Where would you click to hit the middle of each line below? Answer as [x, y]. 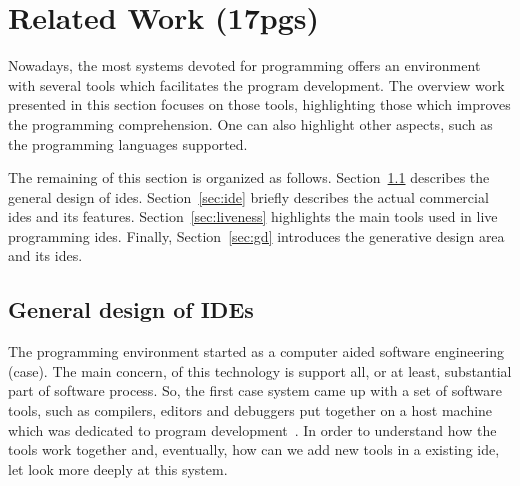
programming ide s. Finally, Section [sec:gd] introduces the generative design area [256, 235]
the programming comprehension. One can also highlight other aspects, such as [250, 123]
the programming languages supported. [128, 143]
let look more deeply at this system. [118, 468]
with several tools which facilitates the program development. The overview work [256, 84]
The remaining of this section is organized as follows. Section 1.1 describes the [249, 177]
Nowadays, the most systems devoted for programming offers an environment [244, 65]
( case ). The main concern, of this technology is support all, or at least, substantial [260, 370]
